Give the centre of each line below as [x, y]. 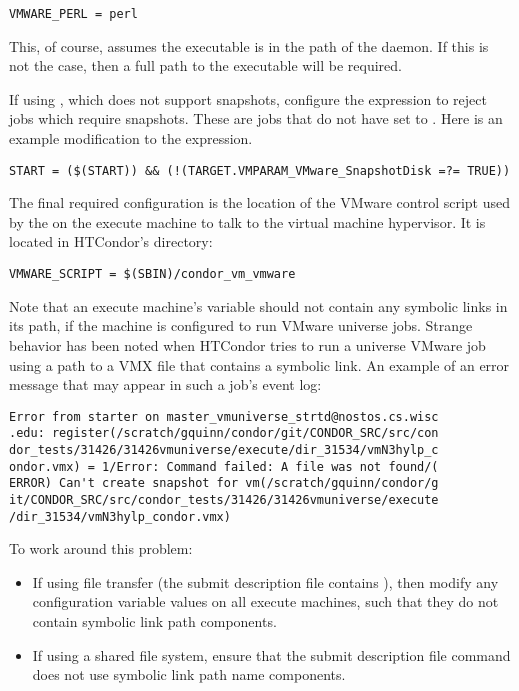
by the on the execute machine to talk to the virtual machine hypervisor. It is [247, 221]
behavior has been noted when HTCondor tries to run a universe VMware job [247, 344]
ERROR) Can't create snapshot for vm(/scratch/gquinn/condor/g [224, 483]
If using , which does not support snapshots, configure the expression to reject [248, 98]
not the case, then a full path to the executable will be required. [205, 65]
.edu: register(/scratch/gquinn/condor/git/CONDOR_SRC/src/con [224, 433]
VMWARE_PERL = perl [73, 14]
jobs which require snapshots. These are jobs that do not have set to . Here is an [256, 118]
